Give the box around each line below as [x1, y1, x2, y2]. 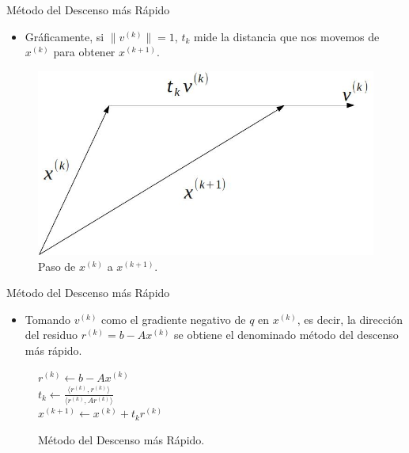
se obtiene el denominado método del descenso [174, 326, 399, 343]
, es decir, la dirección [297, 310, 403, 327]
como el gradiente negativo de [101, 310, 246, 327]
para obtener [53, 44, 116, 60]
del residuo [25, 326, 78, 343]
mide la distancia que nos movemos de [193, 28, 380, 44]
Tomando [25, 310, 70, 327]
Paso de [38, 257, 76, 274]
